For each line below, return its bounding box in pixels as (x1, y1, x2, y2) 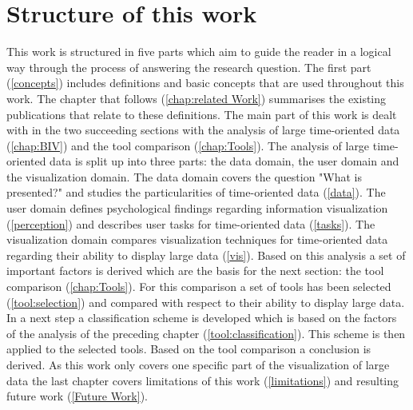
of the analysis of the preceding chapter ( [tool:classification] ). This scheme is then (6, 324, 406, 341)
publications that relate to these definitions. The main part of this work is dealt (6, 105, 397, 122)
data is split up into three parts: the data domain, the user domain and (50, 153, 399, 169)
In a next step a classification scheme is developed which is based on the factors (6, 309, 397, 326)
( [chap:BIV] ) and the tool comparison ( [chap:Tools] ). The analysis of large (6, 137, 370, 153)
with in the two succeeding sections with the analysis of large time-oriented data (6, 121, 400, 138)
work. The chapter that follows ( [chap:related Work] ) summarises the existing (6, 90, 387, 106)
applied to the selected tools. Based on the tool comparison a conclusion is (6, 340, 371, 357)
